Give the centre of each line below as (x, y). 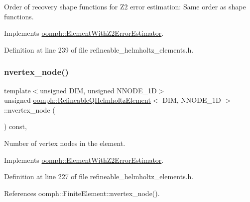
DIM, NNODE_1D (192, 100)
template (17, 90)
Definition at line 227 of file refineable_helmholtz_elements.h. (99, 176)
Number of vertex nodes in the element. (65, 143)
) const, (15, 126)
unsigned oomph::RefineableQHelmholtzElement (77, 100)
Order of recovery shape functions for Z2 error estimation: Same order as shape (125, 6)
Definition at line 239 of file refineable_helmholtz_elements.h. (99, 49)
